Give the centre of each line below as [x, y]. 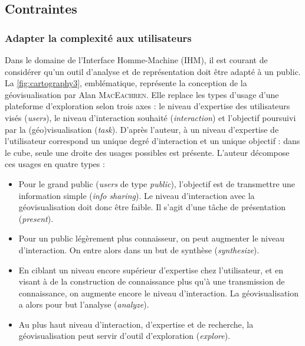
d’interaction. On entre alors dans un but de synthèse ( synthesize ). [139, 249]
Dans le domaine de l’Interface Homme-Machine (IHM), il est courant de [136, 60]
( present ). [36, 218]
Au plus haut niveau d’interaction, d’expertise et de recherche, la [136, 324]
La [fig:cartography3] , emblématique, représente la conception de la [126, 83]
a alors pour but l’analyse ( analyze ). [84, 304]
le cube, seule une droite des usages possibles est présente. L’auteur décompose [147, 152]
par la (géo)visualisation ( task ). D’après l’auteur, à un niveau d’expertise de [142, 129]
